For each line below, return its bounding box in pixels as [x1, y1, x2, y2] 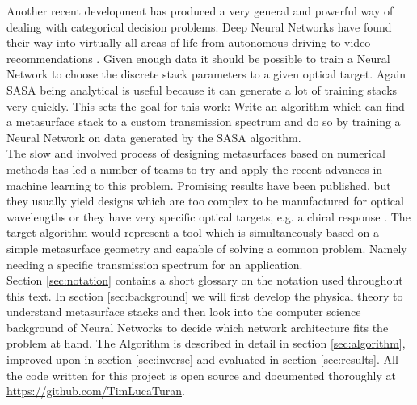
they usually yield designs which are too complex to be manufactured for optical [6, 192, 404, 209]
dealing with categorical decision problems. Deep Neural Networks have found [6, 18, 392, 35]
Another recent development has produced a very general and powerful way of [6, 2, 394, 19]
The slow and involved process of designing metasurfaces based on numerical [6, 145, 385, 162]
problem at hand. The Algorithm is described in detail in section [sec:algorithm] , [6, 335, 406, 352]
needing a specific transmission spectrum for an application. [6, 255, 303, 272]
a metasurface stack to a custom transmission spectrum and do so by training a [6, 113, 401, 130]
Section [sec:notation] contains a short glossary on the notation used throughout [6, 272, 403, 289]
